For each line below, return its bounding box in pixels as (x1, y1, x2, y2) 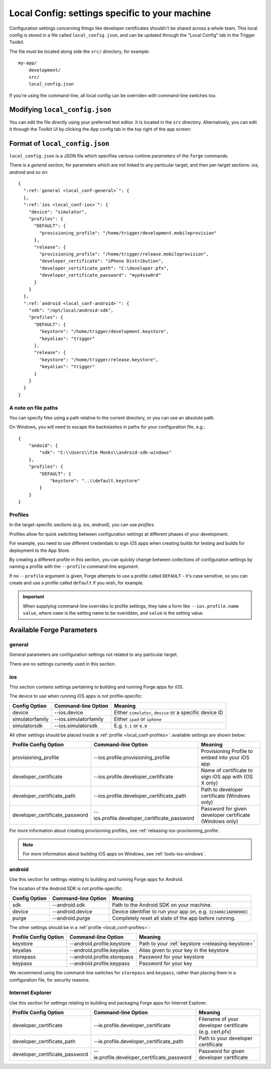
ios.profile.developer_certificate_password (93, 815, 194, 822)
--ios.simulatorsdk (54, 722, 98, 729)
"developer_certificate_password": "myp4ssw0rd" (39, 272, 162, 278)
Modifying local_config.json (9, 106, 111, 114)
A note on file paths (9, 404, 58, 411)
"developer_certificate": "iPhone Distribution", (39, 258, 164, 264)
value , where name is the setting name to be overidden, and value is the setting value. (23, 610, 204, 616)
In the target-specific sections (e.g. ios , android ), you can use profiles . (9, 522, 156, 528)
